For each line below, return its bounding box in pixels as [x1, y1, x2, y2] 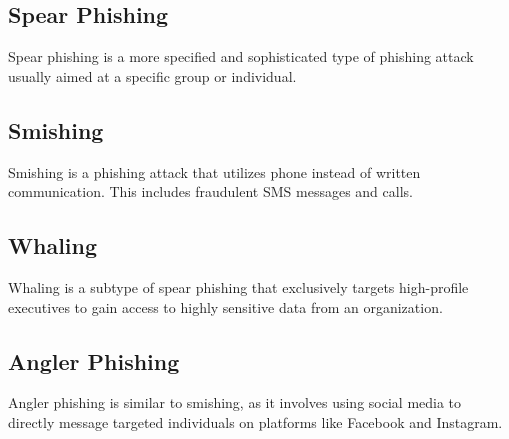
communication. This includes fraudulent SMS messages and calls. [8, 181, 413, 202]
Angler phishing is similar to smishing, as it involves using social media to [8, 392, 462, 413]
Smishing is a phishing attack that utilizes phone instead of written [8, 161, 421, 182]
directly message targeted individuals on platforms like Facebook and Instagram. [8, 411, 503, 432]
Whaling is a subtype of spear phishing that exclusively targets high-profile [8, 276, 469, 297]
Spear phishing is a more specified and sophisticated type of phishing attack [8, 46, 474, 67]
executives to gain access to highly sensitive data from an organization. [8, 296, 443, 317]
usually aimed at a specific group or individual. [8, 65, 297, 86]
